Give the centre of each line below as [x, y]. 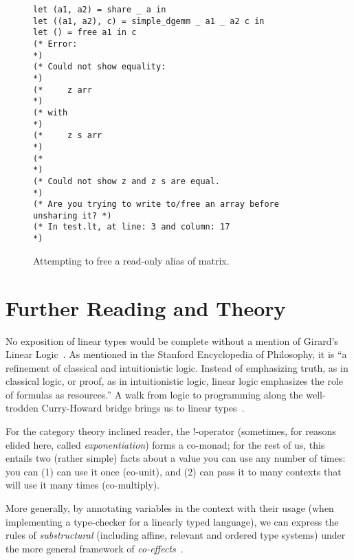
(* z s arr [68, 136]
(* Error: [55, 44]
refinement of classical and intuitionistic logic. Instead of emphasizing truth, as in [177, 367]
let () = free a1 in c [85, 33]
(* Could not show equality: [100, 67]
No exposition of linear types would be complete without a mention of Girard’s [172, 340]
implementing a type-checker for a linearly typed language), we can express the [172, 521]
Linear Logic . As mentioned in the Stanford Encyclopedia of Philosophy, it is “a [176, 354]
